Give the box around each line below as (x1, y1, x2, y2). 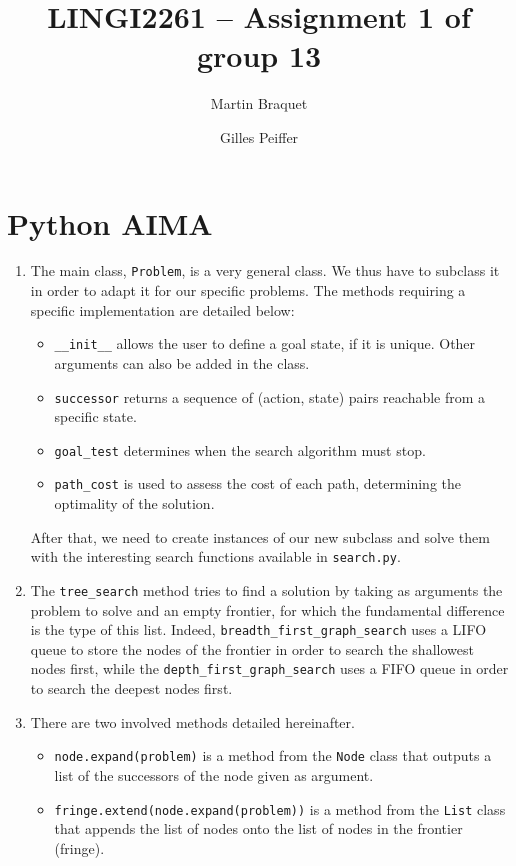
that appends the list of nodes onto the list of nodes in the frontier (54, 818, 463, 839)
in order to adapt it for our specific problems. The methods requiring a (30, 280, 466, 301)
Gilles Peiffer (219, 126, 299, 147)
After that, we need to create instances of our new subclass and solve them (30, 526, 490, 547)
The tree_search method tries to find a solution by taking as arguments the (30, 579, 503, 600)
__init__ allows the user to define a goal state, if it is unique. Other (54, 333, 476, 354)
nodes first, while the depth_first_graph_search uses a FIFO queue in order (30, 658, 509, 679)
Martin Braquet (210, 93, 308, 114)
